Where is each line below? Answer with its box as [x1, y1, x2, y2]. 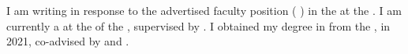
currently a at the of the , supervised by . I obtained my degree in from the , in [6, 17, 391, 34]
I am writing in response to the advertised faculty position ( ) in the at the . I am [6, 2, 402, 18]
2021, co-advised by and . [6, 33, 129, 49]
